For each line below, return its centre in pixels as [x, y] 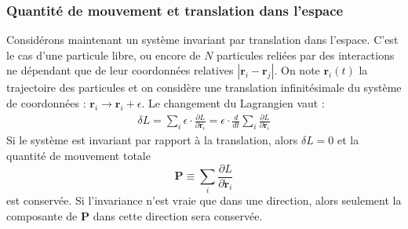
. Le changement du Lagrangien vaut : [233, 103]
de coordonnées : [46, 103]
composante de [42, 215]
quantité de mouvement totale [78, 155]
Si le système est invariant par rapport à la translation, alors [152, 140]
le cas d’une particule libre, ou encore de [104, 55]
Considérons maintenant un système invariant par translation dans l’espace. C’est [202, 40]
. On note [297, 70]
